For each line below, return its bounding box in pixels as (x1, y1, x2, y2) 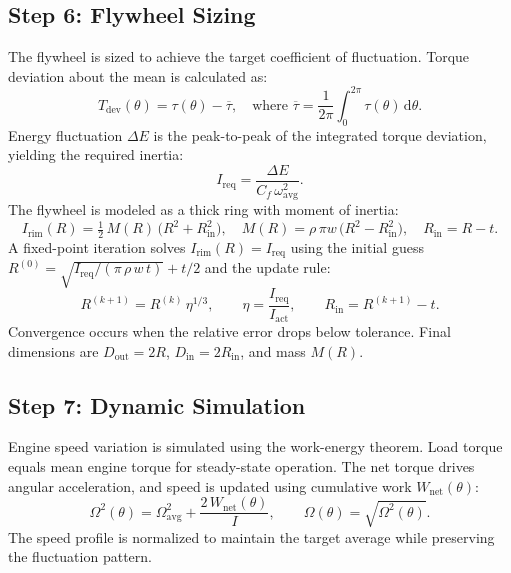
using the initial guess (290, 236, 424, 257)
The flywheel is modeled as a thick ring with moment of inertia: (8, 199, 399, 220)
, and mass (240, 340, 306, 361)
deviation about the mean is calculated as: (8, 65, 268, 86)
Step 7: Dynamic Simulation (8, 389, 306, 420)
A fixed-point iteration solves (8, 236, 186, 257)
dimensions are (8, 340, 99, 361)
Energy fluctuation (8, 124, 123, 145)
